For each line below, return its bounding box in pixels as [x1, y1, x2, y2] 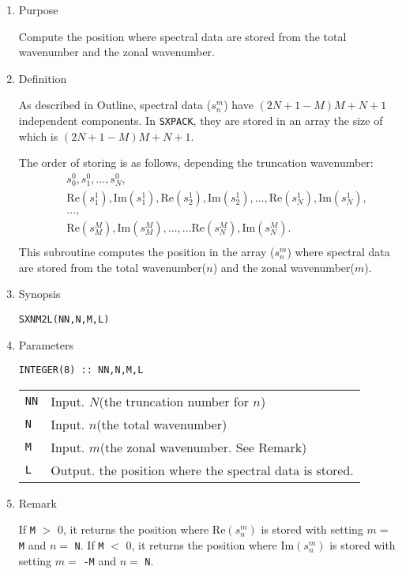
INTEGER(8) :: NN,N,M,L [18, 364, 144, 376]
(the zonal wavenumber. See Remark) [100, 437, 307, 456]
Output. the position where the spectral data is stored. [51, 460, 354, 479]
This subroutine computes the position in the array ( [18, 244, 275, 260]
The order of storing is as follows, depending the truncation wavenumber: [18, 154, 374, 171]
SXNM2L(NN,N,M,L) [18, 313, 110, 325]
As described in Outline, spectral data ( [18, 96, 212, 113]
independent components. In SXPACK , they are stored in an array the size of [18, 111, 383, 128]
